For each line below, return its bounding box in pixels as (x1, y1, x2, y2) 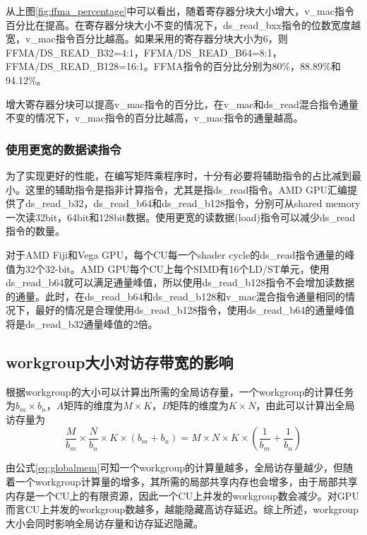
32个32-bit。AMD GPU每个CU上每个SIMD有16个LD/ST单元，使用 (25, 261, 330, 276)
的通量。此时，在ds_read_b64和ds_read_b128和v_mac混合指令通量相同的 (6, 288, 345, 303)
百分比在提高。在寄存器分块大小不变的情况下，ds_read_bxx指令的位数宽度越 (6, 17, 361, 32)
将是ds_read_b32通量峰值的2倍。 (6, 316, 158, 331)
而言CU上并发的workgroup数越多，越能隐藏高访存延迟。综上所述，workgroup (6, 502, 359, 517)
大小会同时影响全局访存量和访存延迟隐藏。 (6, 515, 203, 530)
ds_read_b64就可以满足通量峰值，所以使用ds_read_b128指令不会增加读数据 (6, 275, 355, 290)
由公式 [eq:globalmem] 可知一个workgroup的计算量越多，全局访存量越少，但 (6, 460, 344, 475)
